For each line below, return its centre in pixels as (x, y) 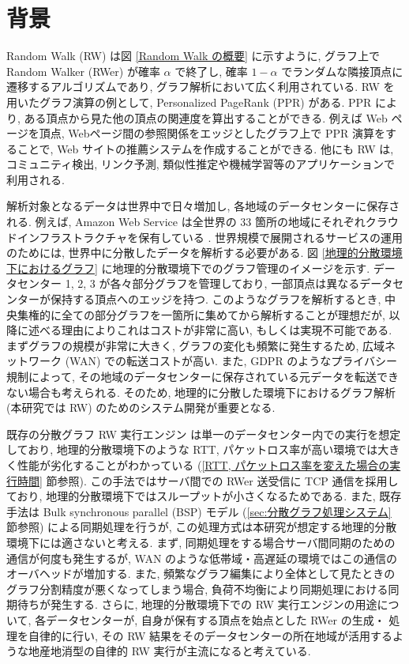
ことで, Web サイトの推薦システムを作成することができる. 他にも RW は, (205, 148)
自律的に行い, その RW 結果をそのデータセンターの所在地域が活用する (210, 635)
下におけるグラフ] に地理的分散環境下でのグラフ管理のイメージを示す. (188, 268)
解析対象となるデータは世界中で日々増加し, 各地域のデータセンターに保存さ (203, 206)
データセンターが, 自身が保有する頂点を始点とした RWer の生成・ (216, 619)
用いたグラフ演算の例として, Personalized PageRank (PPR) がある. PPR (189, 102)
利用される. (36, 179)
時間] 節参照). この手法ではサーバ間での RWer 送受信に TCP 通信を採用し (208, 480)
